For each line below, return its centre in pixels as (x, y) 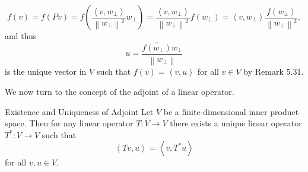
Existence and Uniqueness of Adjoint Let (79, 111)
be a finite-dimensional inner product (231, 111)
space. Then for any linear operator (69, 123)
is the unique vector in (46, 71)
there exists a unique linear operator (236, 123)
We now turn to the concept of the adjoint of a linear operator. (120, 92)
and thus (21, 36)
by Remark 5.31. (274, 71)
